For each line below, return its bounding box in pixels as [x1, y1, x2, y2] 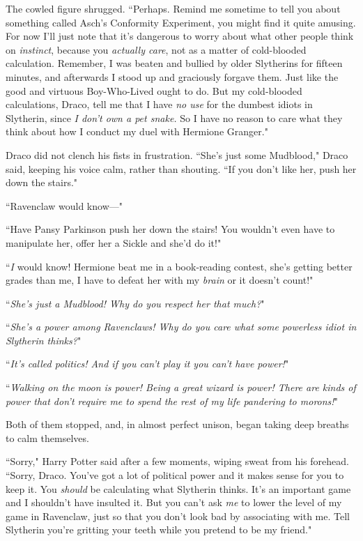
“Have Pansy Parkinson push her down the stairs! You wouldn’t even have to [6, 222, 335, 236]
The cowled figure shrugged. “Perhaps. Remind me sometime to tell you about [6, 1, 341, 15]
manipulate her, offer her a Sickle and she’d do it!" [6, 235, 222, 250]
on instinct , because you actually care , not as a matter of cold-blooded [6, 42, 307, 56]
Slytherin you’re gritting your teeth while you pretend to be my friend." [6, 522, 312, 537]
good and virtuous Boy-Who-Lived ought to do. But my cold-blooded [6, 83, 302, 98]
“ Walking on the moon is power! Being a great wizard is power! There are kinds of [6, 380, 356, 395]
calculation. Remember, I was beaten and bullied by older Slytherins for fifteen [6, 56, 343, 70]
